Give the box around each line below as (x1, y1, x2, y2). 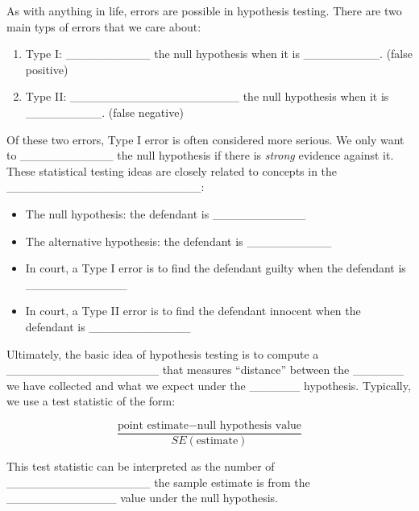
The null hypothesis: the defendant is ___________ (25, 205, 306, 222)
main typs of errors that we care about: (6, 18, 201, 35)
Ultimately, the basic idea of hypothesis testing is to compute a (6, 345, 319, 362)
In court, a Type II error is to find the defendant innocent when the (25, 302, 361, 319)
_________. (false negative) (25, 103, 184, 120)
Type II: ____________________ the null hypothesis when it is (25, 88, 389, 105)
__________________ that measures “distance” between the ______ (6, 361, 404, 378)
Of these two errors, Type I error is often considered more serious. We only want (6, 131, 404, 147)
